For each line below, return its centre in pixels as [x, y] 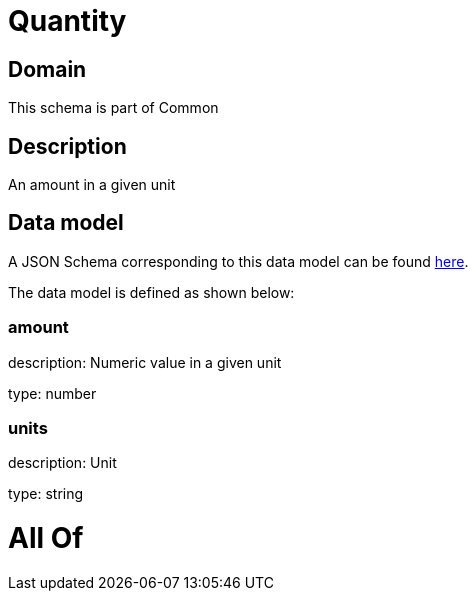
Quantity [67, 21]
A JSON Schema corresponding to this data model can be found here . [238, 261]
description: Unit [62, 463]
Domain [47, 69]
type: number [52, 393]
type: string [46, 494]
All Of [46, 538]
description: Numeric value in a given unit [145, 362]
